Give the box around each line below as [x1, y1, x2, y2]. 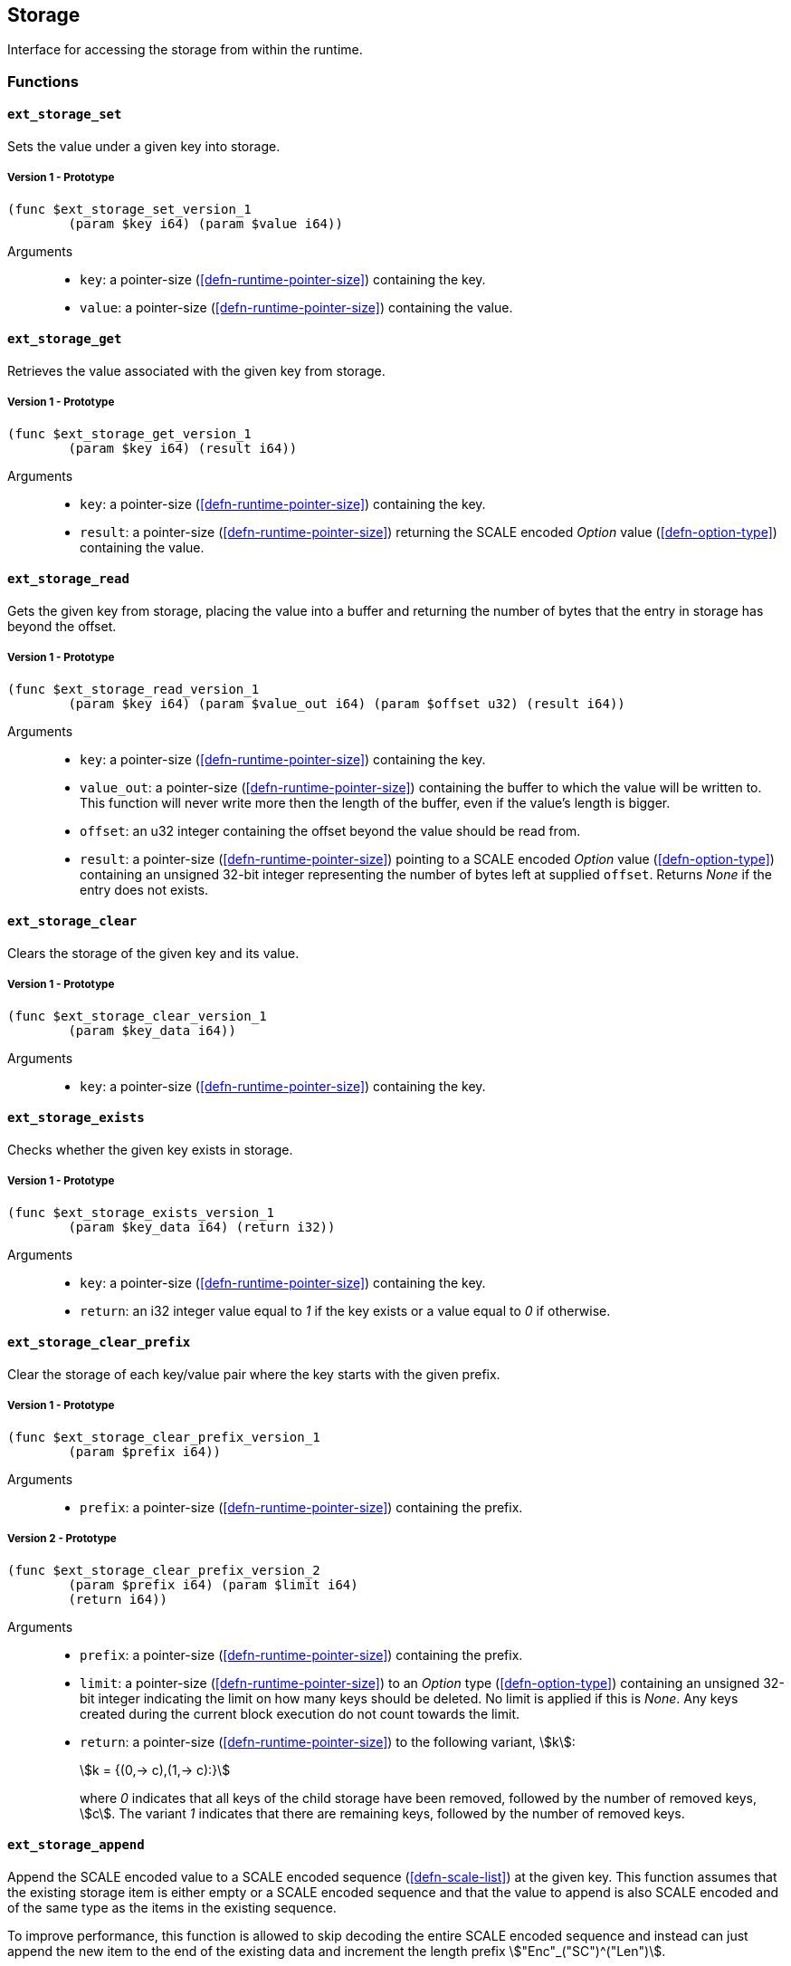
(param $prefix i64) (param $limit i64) [68, 1577, 358, 1592]
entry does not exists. [80, 881, 209, 897]
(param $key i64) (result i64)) [68, 440, 298, 456]
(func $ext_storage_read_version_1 [7, 681, 260, 696]
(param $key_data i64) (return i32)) [68, 1219, 336, 1234]
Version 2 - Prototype [7, 1532, 117, 1546]
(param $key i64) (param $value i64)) [68, 216, 343, 231]
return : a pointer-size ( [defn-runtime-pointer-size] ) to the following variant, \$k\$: [80, 1733, 576, 1750]
